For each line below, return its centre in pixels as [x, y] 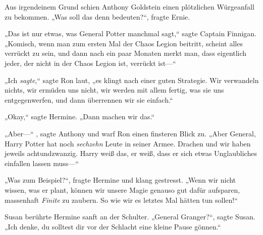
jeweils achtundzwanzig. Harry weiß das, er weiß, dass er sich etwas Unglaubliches [131, 153]
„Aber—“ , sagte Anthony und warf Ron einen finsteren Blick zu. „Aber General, [130, 133]
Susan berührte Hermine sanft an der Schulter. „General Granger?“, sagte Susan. [130, 217]
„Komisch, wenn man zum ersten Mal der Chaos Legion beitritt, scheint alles [124, 43]
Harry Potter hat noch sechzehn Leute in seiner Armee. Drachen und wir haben [128, 143]
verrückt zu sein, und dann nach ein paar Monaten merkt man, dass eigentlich [126, 53]
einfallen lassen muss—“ [42, 163]
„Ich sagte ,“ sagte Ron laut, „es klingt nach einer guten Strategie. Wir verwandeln [132, 80]
